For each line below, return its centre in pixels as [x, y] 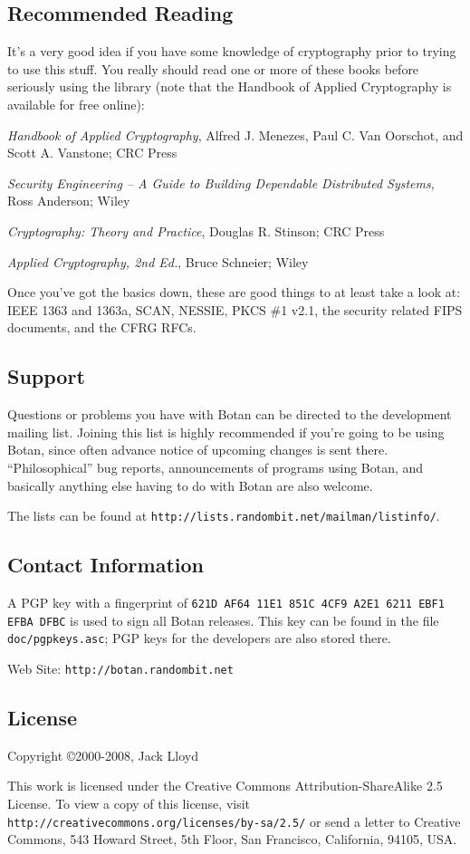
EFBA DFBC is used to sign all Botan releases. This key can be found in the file [223, 620]
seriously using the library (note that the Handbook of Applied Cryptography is [230, 86]
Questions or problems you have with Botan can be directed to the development [230, 414]
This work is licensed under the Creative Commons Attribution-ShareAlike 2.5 [225, 786]
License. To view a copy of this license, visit [129, 803]
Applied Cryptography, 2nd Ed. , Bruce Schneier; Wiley [158, 261]
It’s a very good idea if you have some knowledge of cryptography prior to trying [232, 51]
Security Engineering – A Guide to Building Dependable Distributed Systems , [221, 182]
